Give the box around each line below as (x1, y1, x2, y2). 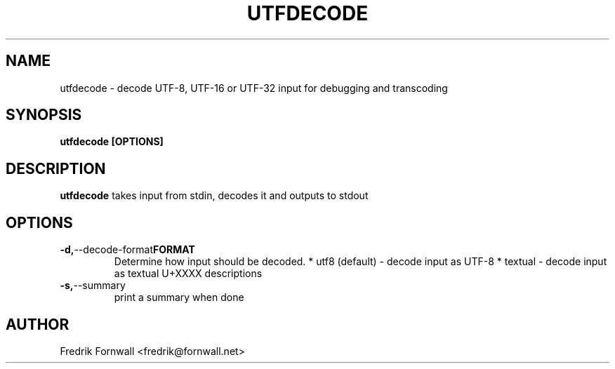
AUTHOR (6, 315, 70, 333)
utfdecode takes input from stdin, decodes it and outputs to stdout (60, 189, 369, 202)
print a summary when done (114, 291, 244, 304)
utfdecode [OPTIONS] (60, 135, 164, 148)
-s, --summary (60, 279, 126, 292)
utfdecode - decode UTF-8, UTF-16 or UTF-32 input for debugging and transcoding (60, 81, 448, 94)
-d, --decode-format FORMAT (60, 243, 195, 256)
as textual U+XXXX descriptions (114, 267, 263, 280)
